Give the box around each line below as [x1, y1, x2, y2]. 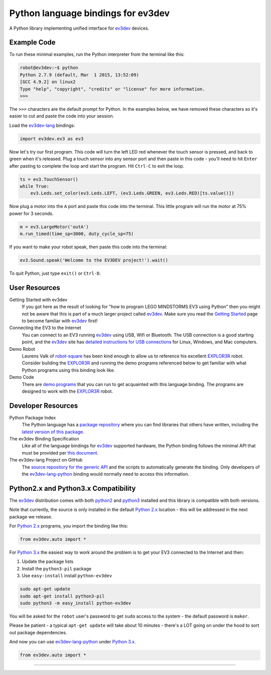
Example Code [9, 38, 56, 47]
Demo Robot [9, 346, 35, 352]
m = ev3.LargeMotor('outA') [20, 224, 89, 230]
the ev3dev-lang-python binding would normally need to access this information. [22, 471, 189, 477]
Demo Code [9, 374, 35, 380]
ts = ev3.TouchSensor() [20, 176, 79, 182]
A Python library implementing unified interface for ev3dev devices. [9, 25, 150, 31]
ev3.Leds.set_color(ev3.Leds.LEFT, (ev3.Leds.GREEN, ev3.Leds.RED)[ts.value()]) [30, 190, 234, 196]
